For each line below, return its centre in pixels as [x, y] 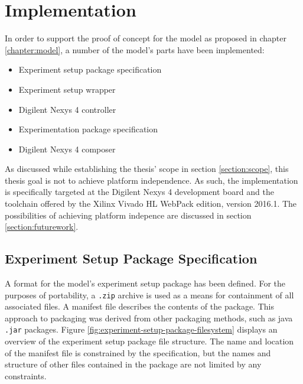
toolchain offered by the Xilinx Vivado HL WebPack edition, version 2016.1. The [151, 204]
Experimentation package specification [88, 129]
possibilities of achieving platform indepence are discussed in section [128, 215]
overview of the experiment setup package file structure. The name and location [149, 341]
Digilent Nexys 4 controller [67, 109]
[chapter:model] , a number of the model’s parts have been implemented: [135, 49]
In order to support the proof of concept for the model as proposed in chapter [146, 38]
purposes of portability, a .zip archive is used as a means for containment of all [149, 294]
